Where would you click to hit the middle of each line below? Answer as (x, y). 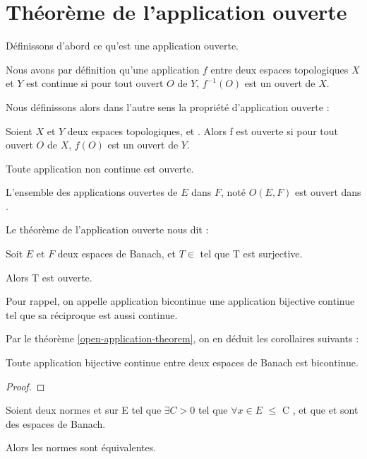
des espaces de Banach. (56, 423)
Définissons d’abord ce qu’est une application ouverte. (122, 46)
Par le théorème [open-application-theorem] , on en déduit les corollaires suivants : (182, 338)
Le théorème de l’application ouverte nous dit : (107, 229)
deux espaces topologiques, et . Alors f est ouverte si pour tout (203, 130)
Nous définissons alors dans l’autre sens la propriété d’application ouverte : (168, 106)
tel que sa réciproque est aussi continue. (92, 314)
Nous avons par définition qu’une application (103, 69)
